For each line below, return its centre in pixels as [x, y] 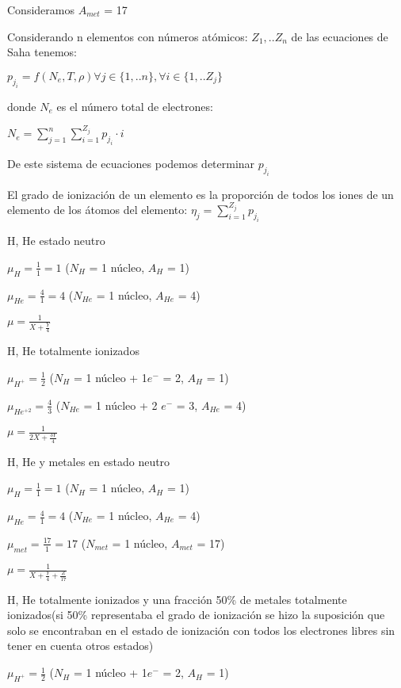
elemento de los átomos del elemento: [97, 210]
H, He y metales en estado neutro [89, 461]
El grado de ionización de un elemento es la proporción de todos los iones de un [200, 194]
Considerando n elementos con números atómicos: [128, 36]
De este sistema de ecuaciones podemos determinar [131, 163]
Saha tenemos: [42, 52]
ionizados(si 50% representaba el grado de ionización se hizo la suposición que [196, 615]
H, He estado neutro [56, 241]
